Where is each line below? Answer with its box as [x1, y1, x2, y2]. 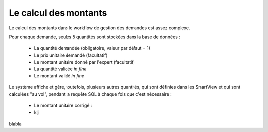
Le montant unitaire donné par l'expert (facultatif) [34, 59, 135, 65]
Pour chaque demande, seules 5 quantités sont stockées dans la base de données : [9, 34, 181, 40]
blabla [9, 121, 22, 127]
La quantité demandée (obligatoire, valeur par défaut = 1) [34, 45, 151, 51]
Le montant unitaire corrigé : [34, 102, 92, 109]
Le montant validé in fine [34, 72, 84, 79]
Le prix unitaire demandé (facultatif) [34, 52, 108, 58]
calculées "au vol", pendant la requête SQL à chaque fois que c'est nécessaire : [9, 91, 172, 97]
